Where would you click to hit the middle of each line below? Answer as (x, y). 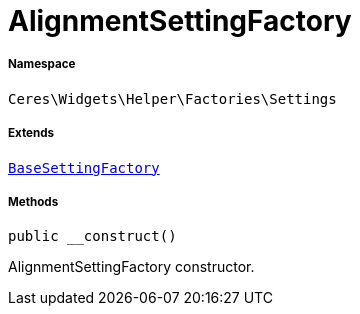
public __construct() (92, 236)
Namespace (42, 64)
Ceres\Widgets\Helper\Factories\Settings (172, 98)
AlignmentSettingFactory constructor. (131, 267)
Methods (33, 201)
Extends (31, 133)
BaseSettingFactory (84, 167)
